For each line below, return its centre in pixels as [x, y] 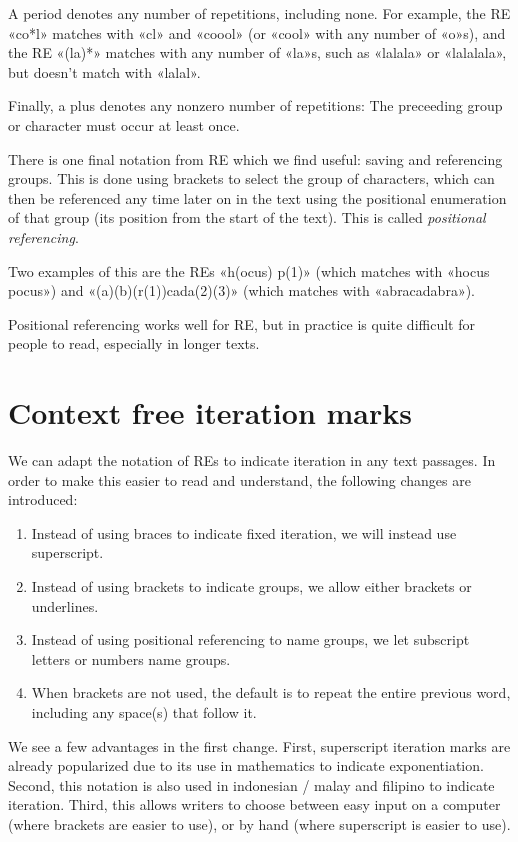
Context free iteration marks [210, 412]
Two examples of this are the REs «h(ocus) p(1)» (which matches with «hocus [249, 270]
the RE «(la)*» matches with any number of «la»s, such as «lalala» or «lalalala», [257, 52]
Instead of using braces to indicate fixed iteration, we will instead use [244, 532]
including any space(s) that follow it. [144, 711]
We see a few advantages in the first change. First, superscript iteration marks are [259, 745]
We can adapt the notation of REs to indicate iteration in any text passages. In [252, 460]
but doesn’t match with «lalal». [104, 71]
